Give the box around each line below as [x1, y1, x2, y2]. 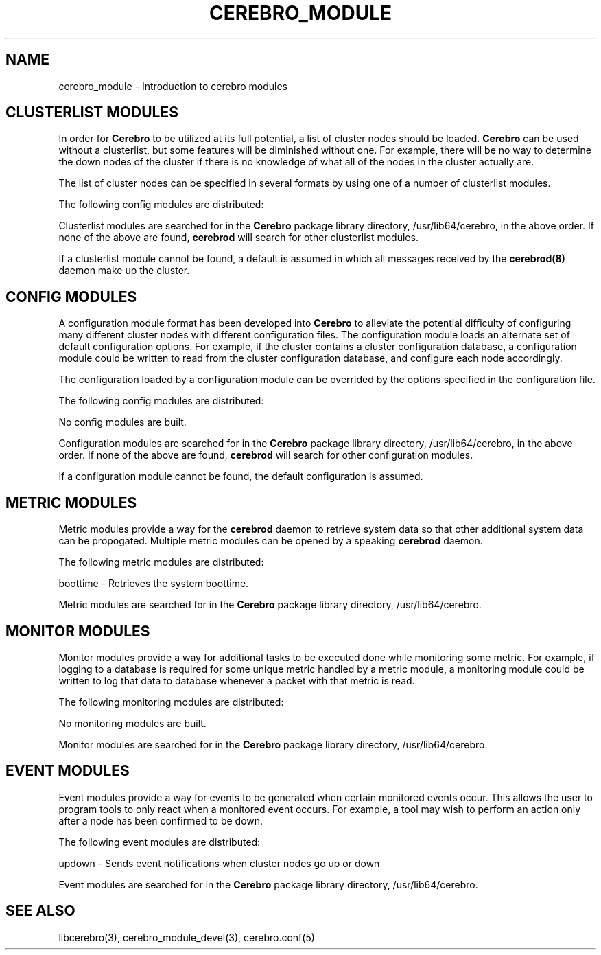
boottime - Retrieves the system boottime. [58, 577, 249, 590]
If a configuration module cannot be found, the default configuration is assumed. [58, 470, 423, 483]
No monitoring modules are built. [58, 717, 207, 729]
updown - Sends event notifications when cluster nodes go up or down [58, 857, 380, 869]
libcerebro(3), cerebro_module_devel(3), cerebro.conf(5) [58, 931, 315, 943]
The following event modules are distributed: [58, 836, 261, 848]
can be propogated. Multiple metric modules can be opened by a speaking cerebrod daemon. [58, 535, 483, 547]
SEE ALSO [5, 902, 75, 920]
